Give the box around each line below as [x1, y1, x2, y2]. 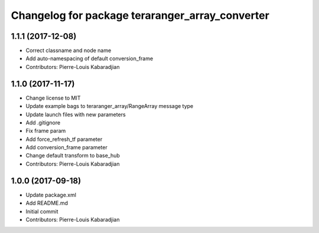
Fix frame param [25, 127, 66, 134]
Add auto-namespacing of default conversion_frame [25, 55, 154, 62]
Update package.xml [25, 191, 77, 198]
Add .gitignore [25, 119, 61, 126]
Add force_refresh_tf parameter [25, 136, 103, 143]
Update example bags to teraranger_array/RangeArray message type [25, 103, 194, 110]
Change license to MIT [25, 94, 81, 101]
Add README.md [25, 199, 68, 206]
